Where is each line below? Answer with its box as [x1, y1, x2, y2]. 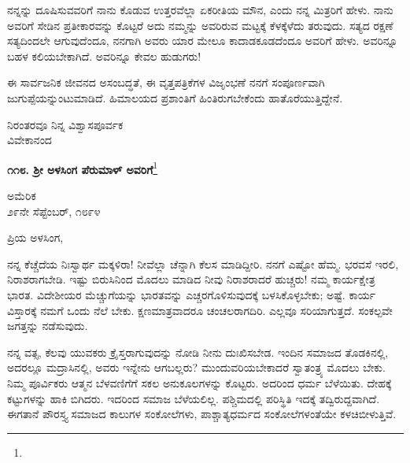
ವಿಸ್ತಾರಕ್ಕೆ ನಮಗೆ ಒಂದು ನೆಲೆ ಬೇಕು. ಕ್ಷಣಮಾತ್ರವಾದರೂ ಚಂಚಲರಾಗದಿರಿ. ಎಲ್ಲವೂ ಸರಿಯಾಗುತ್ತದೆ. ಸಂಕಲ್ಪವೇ [7, 302, 393, 318]
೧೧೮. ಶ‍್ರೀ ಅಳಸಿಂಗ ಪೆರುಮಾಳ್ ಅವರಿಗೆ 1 [7, 158, 158, 177]
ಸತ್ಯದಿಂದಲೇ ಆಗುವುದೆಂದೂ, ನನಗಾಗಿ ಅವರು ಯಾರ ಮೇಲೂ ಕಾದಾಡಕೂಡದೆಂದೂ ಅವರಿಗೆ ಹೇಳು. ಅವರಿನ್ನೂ [7, 32, 398, 49]
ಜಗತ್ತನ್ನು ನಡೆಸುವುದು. [7, 317, 88, 334]
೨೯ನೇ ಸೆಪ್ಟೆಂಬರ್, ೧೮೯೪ [7, 202, 101, 219]
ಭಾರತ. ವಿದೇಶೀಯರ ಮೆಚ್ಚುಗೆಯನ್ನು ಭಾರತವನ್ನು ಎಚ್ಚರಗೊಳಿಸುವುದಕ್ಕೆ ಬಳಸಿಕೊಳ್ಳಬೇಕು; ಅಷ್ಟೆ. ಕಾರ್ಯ [7, 286, 375, 302]
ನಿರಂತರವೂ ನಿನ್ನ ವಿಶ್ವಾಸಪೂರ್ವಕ [7, 116, 124, 132]
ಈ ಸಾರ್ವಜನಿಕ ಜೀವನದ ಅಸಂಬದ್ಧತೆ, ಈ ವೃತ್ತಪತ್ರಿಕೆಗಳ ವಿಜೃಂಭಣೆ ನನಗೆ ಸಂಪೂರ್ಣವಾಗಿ [7, 74, 325, 91]
